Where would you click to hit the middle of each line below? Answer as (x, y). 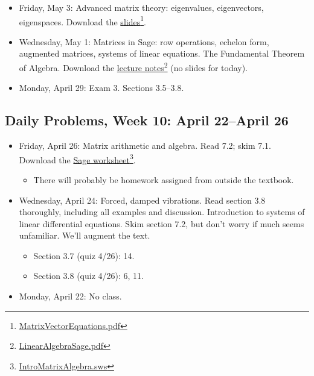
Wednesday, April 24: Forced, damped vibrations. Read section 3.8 (142, 200)
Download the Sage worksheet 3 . (77, 158)
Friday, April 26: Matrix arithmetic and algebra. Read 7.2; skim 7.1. (145, 146)
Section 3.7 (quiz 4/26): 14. (84, 255)
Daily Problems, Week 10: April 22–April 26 (147, 120)
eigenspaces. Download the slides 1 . (82, 20)
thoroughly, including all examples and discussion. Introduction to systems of (162, 212)
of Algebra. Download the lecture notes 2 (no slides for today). (133, 67)
